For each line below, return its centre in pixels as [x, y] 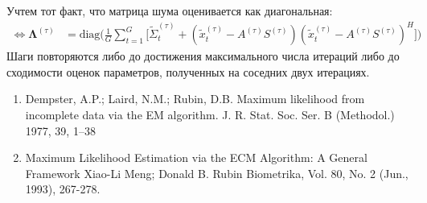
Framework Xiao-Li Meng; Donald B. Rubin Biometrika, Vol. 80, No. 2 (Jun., [217, 173]
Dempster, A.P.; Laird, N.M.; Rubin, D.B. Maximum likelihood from [195, 99]
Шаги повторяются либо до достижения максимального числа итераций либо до [203, 56]
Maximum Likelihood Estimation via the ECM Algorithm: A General [196, 157]
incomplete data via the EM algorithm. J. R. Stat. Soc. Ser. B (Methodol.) [210, 114]
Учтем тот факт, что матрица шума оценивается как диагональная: [170, 10]
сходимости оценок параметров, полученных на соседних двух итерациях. [188, 71]
